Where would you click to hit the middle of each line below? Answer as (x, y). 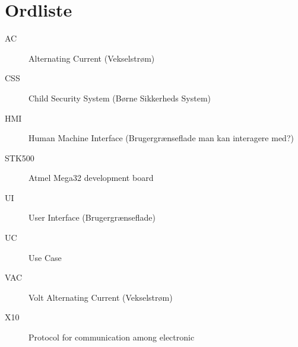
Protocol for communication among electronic (112, 337)
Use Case (45, 257)
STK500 (20, 157)
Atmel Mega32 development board (91, 178)
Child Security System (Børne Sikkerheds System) (120, 98)
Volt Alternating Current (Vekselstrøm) (101, 297)
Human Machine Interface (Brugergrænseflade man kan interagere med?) (161, 138)
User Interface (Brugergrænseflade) (92, 217)
